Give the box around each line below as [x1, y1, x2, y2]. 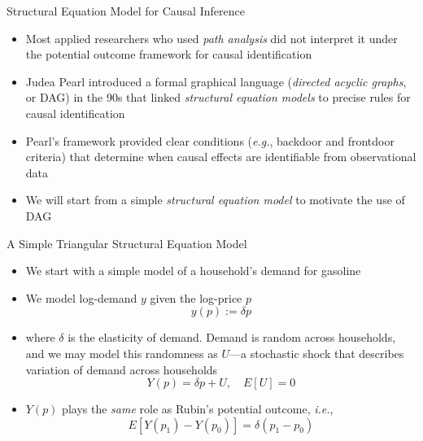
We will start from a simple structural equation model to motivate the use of [25, 191, 405, 208]
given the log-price [150, 289, 242, 306]
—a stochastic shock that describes [229, 344, 404, 361]
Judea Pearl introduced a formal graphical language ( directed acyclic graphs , [25, 72, 407, 90]
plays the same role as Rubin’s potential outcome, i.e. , [62, 400, 334, 417]
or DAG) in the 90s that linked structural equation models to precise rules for [25, 89, 411, 106]
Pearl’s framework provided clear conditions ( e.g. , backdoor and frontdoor [25, 132, 395, 149]
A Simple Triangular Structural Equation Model [7, 234, 247, 251]
